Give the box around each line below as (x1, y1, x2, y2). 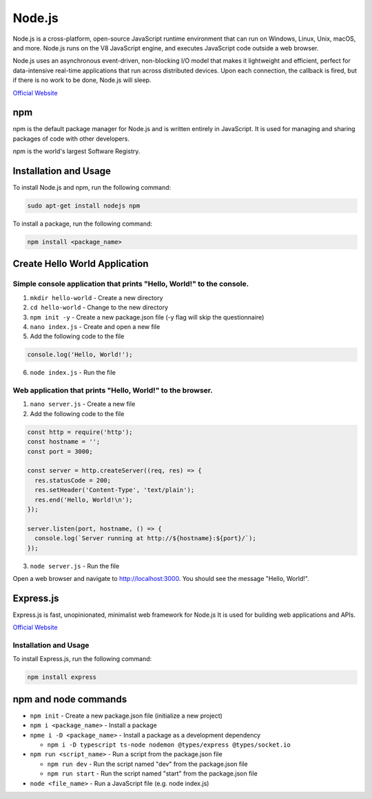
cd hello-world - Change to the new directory (30, 304, 169, 312)
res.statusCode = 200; (34, 476, 112, 484)
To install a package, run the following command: (12, 219, 153, 228)
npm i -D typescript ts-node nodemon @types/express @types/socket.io (47, 741, 291, 749)
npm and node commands (12, 693, 127, 705)
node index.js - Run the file (30, 368, 116, 377)
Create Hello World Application (12, 258, 149, 270)
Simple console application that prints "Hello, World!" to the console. (12, 279, 249, 289)
